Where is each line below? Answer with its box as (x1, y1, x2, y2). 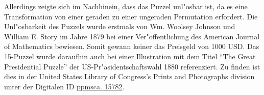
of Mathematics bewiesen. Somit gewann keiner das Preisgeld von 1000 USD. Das (4, 41, 259, 52)
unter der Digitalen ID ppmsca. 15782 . (4, 81, 125, 91)
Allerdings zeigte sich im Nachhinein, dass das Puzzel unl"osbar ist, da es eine (4, 1, 248, 11)
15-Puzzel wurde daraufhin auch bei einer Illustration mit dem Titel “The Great (4, 51, 256, 61)
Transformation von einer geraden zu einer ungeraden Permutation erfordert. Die (4, 11, 258, 21)
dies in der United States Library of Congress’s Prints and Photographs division (4, 71, 255, 82)
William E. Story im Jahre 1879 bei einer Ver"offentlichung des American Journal (4, 31, 260, 41)
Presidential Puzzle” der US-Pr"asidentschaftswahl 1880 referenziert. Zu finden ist (4, 61, 260, 72)
